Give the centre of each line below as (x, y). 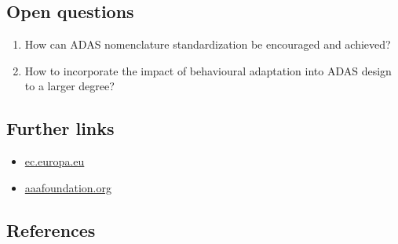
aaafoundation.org (68, 187)
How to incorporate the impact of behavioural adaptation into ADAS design (208, 70)
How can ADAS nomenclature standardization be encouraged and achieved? (208, 44)
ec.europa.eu (55, 161)
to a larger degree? (69, 86)
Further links (60, 128)
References (51, 229)
